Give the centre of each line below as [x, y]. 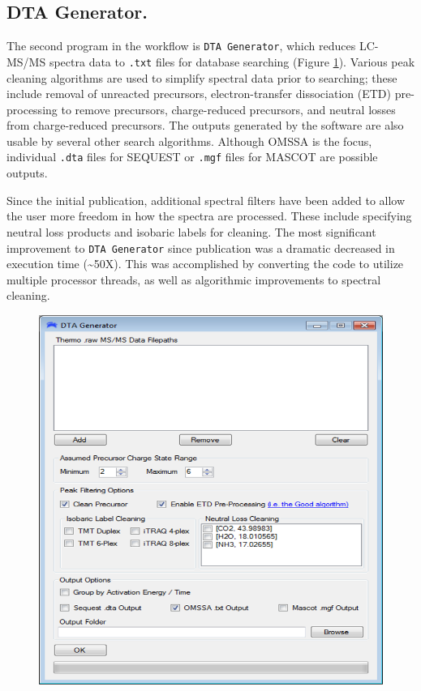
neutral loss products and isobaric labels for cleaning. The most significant [191, 231]
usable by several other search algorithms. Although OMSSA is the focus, [189, 141]
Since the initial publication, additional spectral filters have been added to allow [206, 200]
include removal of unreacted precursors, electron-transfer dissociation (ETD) [199, 94]
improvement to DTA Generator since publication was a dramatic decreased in [201, 247]
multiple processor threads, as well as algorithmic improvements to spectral [194, 279]
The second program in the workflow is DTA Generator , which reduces [181, 46]
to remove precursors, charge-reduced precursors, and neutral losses [228, 109]
